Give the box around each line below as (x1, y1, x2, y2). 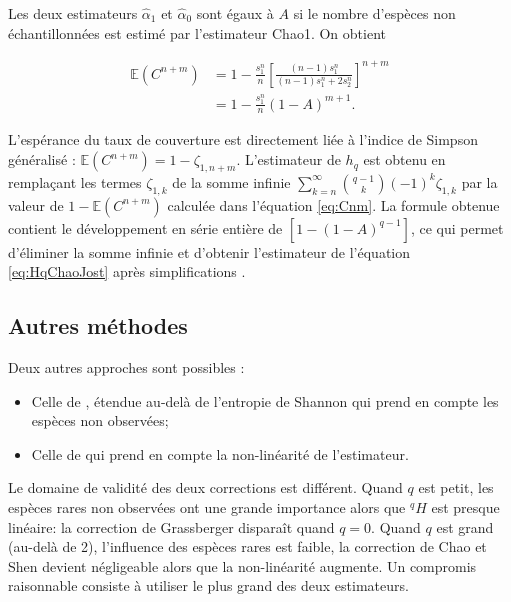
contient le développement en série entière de (8, 217, 283, 238)
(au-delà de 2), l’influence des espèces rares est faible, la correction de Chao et (8, 536, 487, 557)
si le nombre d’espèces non (293, 3, 456, 23)
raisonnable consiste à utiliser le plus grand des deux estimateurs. (8, 575, 409, 596)
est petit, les (418, 477, 494, 498)
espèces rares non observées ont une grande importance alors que (8, 497, 406, 517)
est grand (436, 516, 494, 537)
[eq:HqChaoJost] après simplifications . (8, 261, 246, 282)
